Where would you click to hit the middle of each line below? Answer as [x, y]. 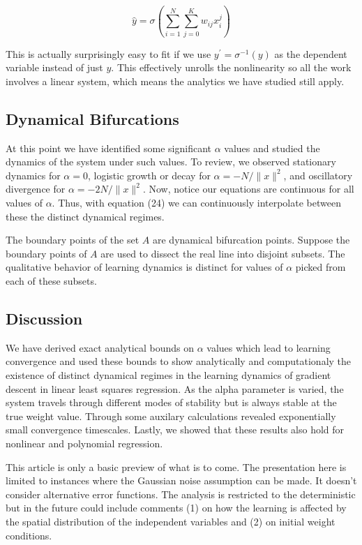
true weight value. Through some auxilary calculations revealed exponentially [171, 416]
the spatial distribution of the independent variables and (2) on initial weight [171, 521]
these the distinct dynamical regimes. [85, 216]
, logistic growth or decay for [149, 175]
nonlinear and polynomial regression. [84, 443]
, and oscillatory [318, 175]
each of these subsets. [51, 281]
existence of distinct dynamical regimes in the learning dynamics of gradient [168, 375]
